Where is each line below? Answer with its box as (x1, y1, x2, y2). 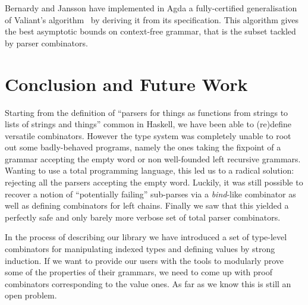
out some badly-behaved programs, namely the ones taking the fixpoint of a (5, 141, 281, 153)
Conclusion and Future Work (5, 71, 248, 96)
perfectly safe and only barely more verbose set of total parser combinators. (5, 210, 281, 223)
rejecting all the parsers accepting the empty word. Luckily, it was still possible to (5, 176, 303, 188)
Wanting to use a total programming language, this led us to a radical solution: (5, 164, 294, 177)
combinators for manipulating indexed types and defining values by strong (5, 243, 275, 255)
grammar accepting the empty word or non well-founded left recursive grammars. (5, 152, 301, 165)
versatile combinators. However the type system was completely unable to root (5, 129, 291, 142)
